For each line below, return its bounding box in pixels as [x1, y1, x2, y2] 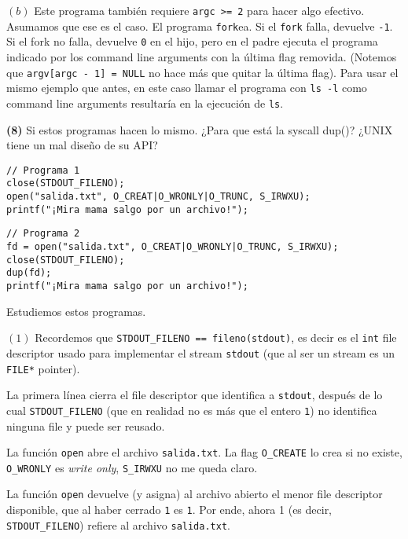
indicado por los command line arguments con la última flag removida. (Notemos [6, 48, 397, 64]
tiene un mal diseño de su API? [6, 137, 158, 153]
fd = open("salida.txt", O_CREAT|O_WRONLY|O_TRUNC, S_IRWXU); [6, 241, 339, 252]
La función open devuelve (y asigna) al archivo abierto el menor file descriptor [6, 486, 383, 502]
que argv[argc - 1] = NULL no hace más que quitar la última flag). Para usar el [6, 64, 399, 80]
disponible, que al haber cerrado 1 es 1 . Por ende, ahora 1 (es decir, [6, 501, 333, 518]
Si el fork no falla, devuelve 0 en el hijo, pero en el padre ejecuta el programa [6, 33, 378, 49]
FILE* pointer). [6, 360, 80, 376]
